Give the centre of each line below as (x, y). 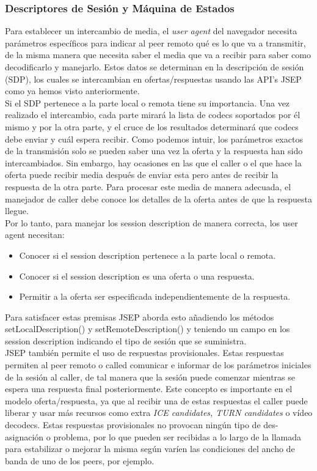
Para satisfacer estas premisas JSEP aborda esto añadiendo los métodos (140, 317)
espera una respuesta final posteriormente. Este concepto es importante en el (149, 389)
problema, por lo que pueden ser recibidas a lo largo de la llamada (177, 436)
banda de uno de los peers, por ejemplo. (80, 460)
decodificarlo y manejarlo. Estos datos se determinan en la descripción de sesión (155, 67)
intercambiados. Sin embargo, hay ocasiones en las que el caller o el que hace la (153, 162)
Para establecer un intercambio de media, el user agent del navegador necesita (151, 31)
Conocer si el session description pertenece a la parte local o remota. (148, 255)
